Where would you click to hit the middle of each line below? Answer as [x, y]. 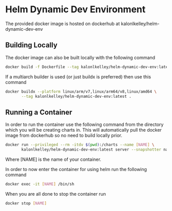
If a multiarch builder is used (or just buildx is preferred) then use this [78, 77]
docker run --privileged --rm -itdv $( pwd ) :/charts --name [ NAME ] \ [80, 145]
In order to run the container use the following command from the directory [84, 124]
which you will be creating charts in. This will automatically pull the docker [84, 130]
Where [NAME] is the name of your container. [53, 159]
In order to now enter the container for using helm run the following [76, 169]
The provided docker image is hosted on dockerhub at [63, 24]
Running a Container [39, 112]
